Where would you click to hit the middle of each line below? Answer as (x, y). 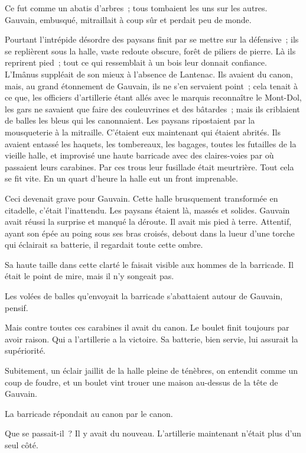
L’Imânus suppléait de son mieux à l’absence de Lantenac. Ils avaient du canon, (149, 74)
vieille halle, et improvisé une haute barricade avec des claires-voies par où (139, 155)
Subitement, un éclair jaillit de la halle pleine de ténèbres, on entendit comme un (151, 371)
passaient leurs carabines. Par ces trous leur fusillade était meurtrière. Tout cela (149, 166)
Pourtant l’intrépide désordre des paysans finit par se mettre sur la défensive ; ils (152, 39)
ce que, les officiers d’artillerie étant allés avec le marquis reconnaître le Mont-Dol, (153, 97)
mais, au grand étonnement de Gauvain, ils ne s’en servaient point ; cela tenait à (151, 85)
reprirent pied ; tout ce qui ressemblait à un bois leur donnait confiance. (136, 62)
